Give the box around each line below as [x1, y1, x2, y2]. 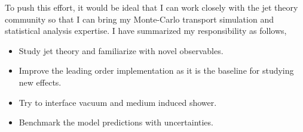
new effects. [19, 76, 62, 88]
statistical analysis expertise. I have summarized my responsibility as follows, [5, 24, 287, 37]
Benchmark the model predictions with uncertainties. [19, 116, 213, 128]
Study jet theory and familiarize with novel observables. [19, 44, 224, 56]
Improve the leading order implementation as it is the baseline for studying [19, 64, 294, 77]
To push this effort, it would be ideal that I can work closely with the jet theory [5, 1, 298, 13]
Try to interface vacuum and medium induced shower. [19, 96, 217, 108]
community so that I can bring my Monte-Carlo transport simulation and [5, 12, 274, 25]
